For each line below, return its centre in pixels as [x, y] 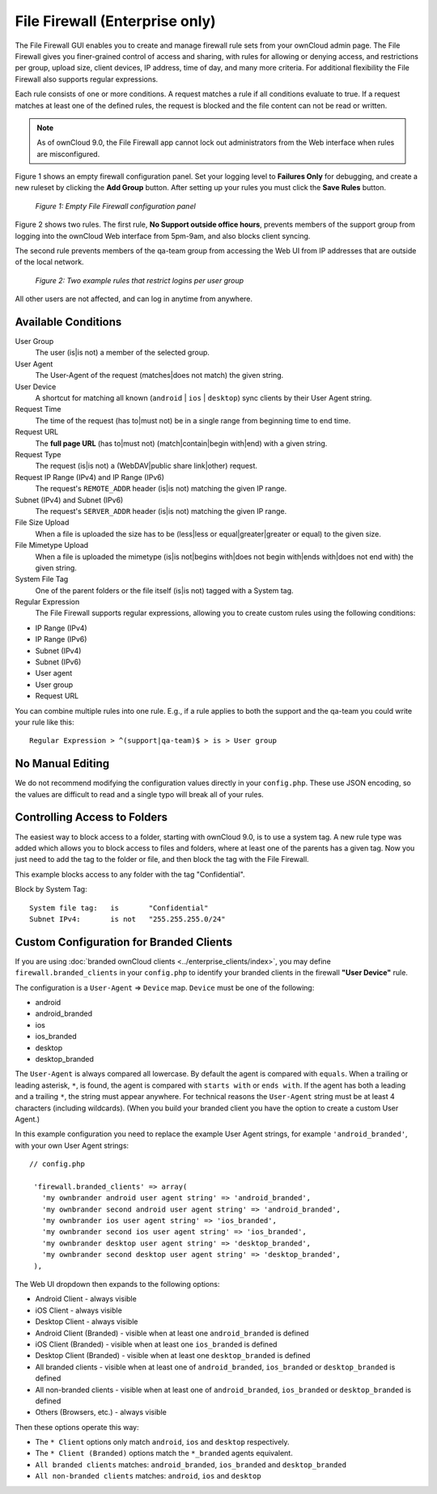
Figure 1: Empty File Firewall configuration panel [115, 206]
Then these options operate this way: [77, 1427]
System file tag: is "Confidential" [119, 908]
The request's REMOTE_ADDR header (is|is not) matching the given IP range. [161, 489]
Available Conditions [68, 322]
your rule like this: [45, 722]
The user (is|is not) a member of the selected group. [123, 353]
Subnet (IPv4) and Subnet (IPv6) [69, 500]
